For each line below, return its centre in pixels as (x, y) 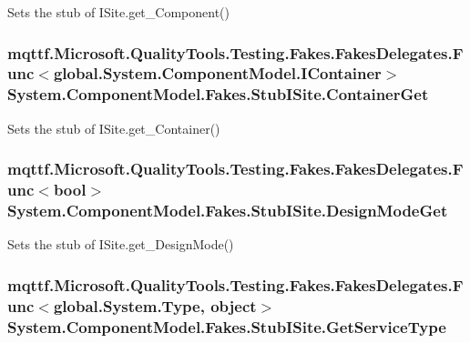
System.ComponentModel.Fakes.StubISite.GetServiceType (227, 326)
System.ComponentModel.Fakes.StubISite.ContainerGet (218, 94)
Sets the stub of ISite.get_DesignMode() (121, 244)
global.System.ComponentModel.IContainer (217, 73)
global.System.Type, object (155, 305)
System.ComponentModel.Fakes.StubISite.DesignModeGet (228, 211)
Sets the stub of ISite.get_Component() (118, 12)
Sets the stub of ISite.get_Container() (114, 128)
